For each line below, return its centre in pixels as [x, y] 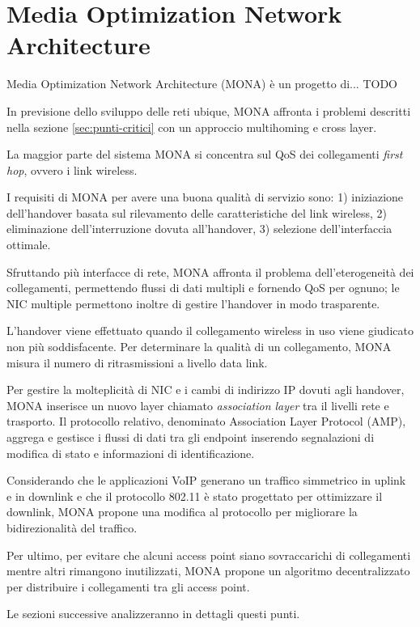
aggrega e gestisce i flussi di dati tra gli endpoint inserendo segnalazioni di [191, 437]
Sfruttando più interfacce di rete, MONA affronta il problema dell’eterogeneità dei [210, 271]
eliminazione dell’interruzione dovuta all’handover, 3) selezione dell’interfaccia [199, 229]
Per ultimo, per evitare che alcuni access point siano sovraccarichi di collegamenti [209, 555]
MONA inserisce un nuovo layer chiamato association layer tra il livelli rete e [198, 405]
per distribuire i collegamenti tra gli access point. [128, 586]
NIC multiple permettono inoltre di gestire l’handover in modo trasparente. [193, 303]
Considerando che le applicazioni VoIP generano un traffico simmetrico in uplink [206, 480]
